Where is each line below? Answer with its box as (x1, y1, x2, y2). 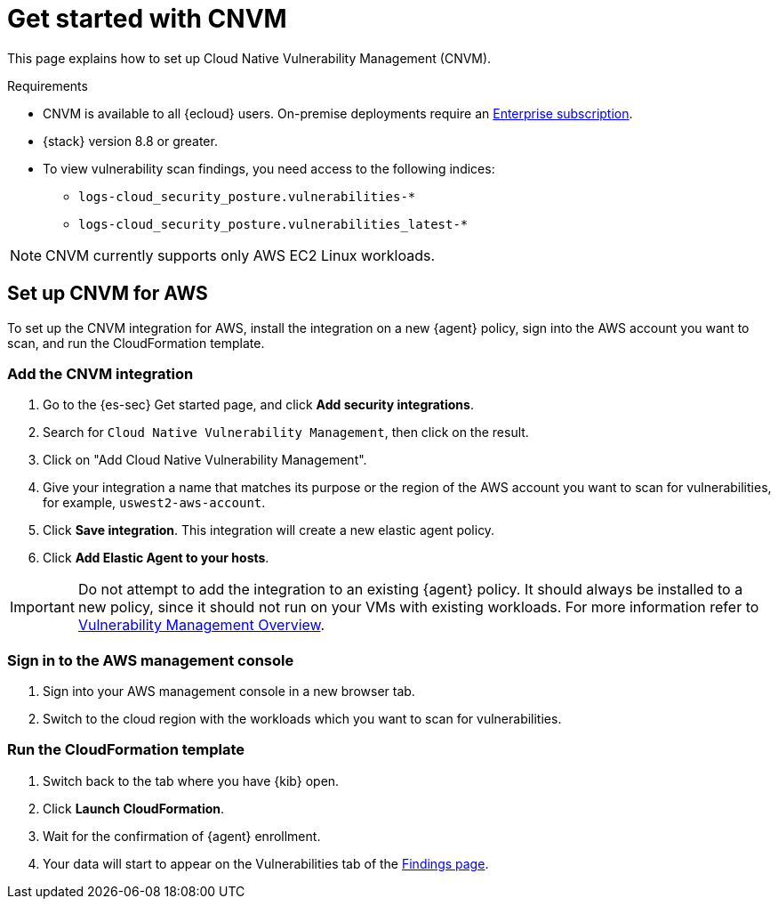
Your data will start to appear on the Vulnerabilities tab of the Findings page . (43, 855, 489, 871)
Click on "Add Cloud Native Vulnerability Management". (43, 452, 367, 468)
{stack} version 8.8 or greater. (43, 133, 218, 149)
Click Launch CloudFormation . (43, 800, 225, 816)
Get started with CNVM (7, 4, 287, 34)
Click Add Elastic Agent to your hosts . (43, 550, 269, 566)
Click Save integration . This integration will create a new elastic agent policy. (43, 522, 495, 538)
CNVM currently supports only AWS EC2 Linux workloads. (45, 246, 435, 264)
